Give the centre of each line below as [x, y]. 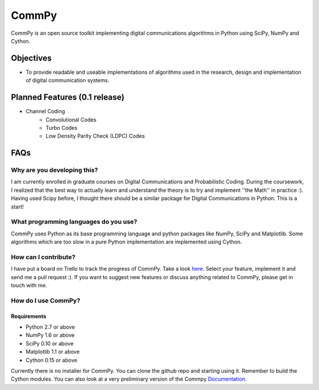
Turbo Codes [62, 127]
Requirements [29, 316]
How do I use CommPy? [46, 300]
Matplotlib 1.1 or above [53, 352]
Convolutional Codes [71, 119]
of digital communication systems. [67, 80]
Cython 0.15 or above [51, 360]
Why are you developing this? [55, 170]
